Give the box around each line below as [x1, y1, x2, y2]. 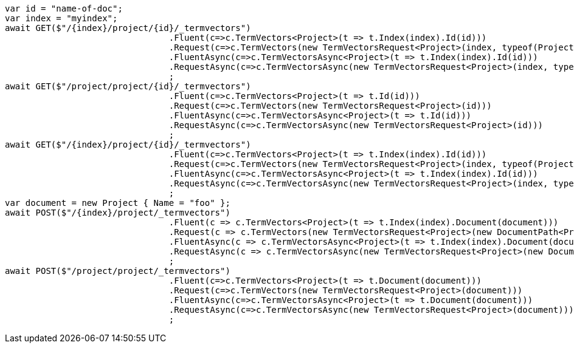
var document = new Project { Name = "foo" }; [5, 198, 230, 208]
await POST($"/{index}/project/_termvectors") [5, 208, 230, 217]
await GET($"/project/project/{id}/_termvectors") [5, 81, 251, 91]
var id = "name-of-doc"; [5, 4, 123, 13]
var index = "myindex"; [5, 13, 118, 23]
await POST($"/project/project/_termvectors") [5, 266, 230, 276]
